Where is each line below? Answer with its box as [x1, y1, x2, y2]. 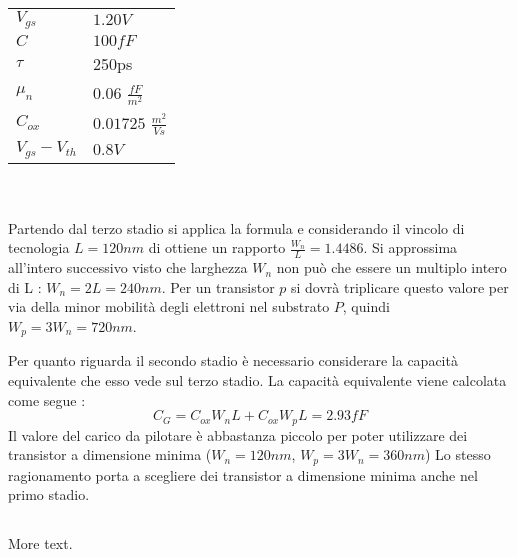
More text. [8, 533, 73, 554]
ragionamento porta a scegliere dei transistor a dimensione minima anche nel [8, 464, 478, 485]
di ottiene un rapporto [148, 237, 286, 258]
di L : [8, 276, 42, 297]
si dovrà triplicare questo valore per [291, 276, 509, 297]
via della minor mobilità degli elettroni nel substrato [8, 296, 330, 317]
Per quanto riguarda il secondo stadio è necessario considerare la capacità [8, 350, 458, 371]
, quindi [342, 296, 390, 317]
